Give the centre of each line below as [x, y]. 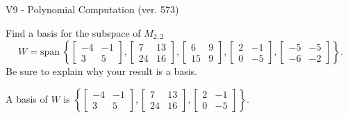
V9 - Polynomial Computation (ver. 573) [92, 9]
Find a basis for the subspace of [73, 32]
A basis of [27, 98]
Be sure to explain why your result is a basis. [102, 71]
